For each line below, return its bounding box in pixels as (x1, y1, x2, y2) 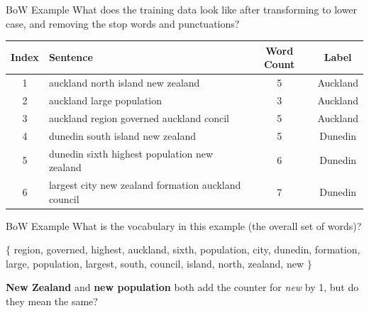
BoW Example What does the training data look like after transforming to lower (6, 2, 358, 16)
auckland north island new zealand (48, 75, 200, 90)
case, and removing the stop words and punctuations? (6, 16, 240, 31)
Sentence (48, 50, 93, 65)
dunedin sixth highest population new (48, 145, 214, 160)
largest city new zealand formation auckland (48, 177, 241, 192)
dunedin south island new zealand (48, 128, 196, 143)
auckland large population (48, 92, 163, 107)
